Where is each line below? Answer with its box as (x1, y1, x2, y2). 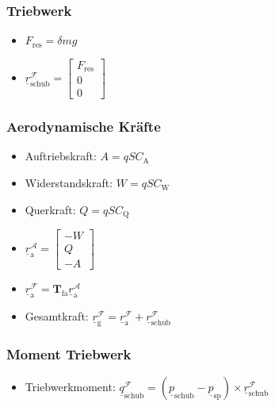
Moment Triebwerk (6, 344, 132, 364)
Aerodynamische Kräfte (6, 117, 161, 136)
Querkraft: (25, 201, 76, 217)
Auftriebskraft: (25, 148, 97, 164)
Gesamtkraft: (25, 308, 89, 324)
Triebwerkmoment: (25, 378, 116, 395)
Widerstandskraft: (25, 175, 113, 191)
